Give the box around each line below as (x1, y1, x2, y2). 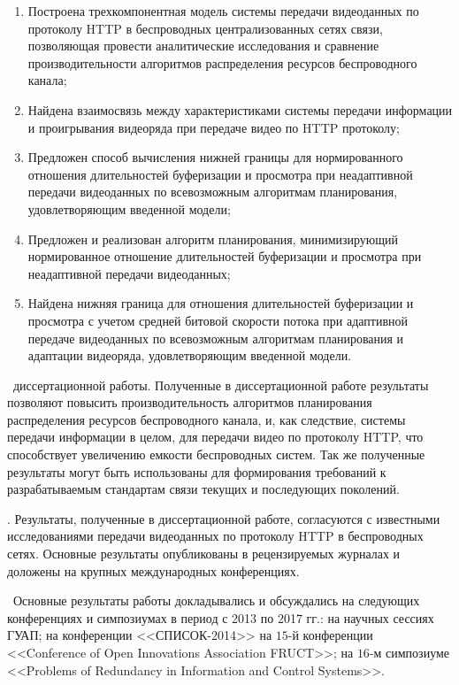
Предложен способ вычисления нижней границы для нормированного (27, 148, 403, 166)
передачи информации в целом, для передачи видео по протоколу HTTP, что (7, 427, 424, 446)
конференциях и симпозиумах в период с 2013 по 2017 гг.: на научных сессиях (7, 608, 434, 627)
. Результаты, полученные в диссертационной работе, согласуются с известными (7, 509, 440, 527)
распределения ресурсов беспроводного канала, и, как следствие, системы (7, 410, 406, 428)
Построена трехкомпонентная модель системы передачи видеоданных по (27, 2, 419, 19)
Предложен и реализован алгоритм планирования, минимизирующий (27, 229, 399, 248)
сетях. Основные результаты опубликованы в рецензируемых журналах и (7, 544, 401, 563)
